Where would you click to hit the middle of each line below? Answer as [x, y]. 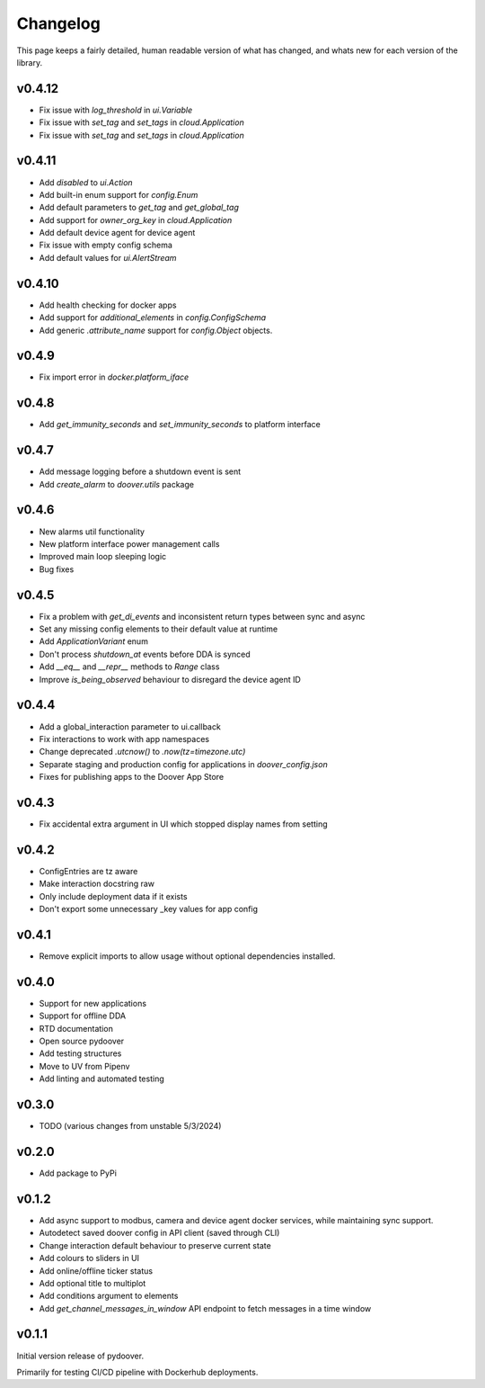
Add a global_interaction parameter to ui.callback [130, 726]
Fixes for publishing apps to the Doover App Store [132, 777]
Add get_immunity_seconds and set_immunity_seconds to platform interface [180, 425]
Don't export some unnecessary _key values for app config [149, 909]
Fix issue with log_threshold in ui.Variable [116, 110]
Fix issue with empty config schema [106, 245]
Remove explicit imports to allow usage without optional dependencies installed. [187, 956]
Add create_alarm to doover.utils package [117, 484]
